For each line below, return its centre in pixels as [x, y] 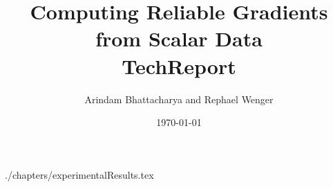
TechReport [179, 65]
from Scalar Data [179, 38]
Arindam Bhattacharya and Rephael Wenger [179, 99]
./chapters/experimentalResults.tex [79, 174]
